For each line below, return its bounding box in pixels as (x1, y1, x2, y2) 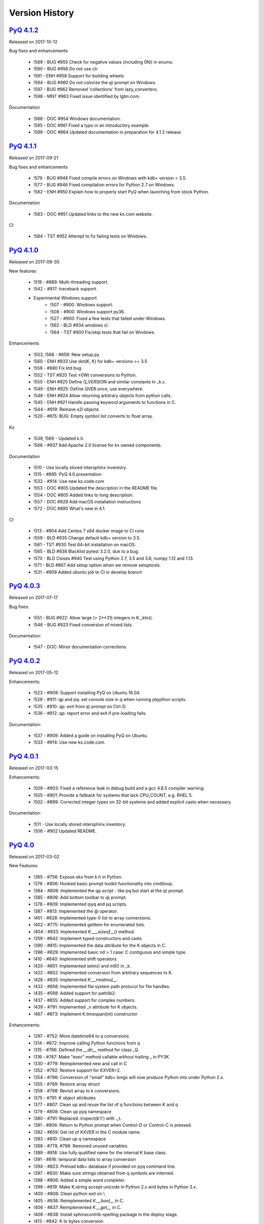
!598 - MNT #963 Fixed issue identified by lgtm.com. (33, 93, 140, 99)
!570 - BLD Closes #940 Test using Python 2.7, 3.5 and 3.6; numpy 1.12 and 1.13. (33, 555, 194, 561)
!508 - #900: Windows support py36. (50, 308, 125, 314)
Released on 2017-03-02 (9, 853, 60, 859)
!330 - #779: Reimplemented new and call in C (33, 1060, 127, 1066)
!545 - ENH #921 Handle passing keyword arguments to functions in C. (33, 400, 176, 405)
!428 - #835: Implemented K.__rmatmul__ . (33, 977, 118, 983)
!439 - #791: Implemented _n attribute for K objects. (33, 1004, 138, 1010)
